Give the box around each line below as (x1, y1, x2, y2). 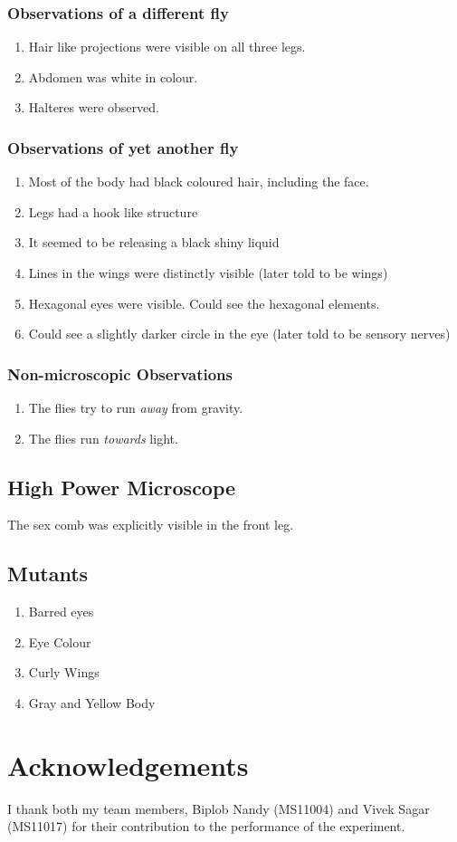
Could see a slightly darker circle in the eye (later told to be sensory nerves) (28, 324, 451, 343)
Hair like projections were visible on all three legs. (28, 37, 306, 56)
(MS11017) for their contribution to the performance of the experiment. (7, 817, 405, 836)
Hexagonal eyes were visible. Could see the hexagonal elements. (28, 293, 380, 312)
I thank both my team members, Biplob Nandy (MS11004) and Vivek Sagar (7, 799, 430, 818)
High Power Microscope (7, 473, 236, 501)
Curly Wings (28, 663, 100, 682)
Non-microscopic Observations (7, 362, 233, 385)
